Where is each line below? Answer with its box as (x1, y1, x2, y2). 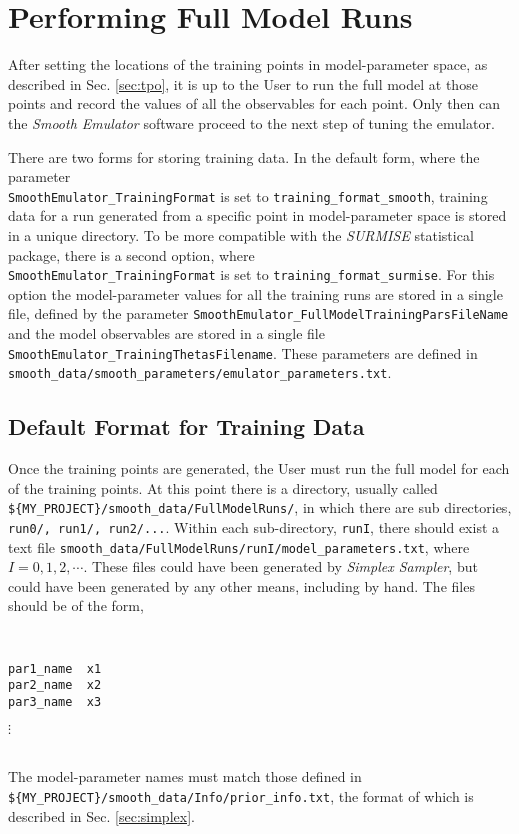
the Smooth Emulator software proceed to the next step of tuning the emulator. (8, 112, 495, 133)
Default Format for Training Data (8, 411, 365, 442)
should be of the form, (8, 595, 144, 616)
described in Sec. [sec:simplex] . (8, 805, 195, 826)
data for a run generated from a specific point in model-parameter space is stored (8, 205, 507, 226)
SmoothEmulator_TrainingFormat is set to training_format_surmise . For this (8, 264, 495, 285)
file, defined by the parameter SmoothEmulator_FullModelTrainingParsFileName (8, 303, 509, 324)
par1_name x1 (8, 661, 102, 676)
